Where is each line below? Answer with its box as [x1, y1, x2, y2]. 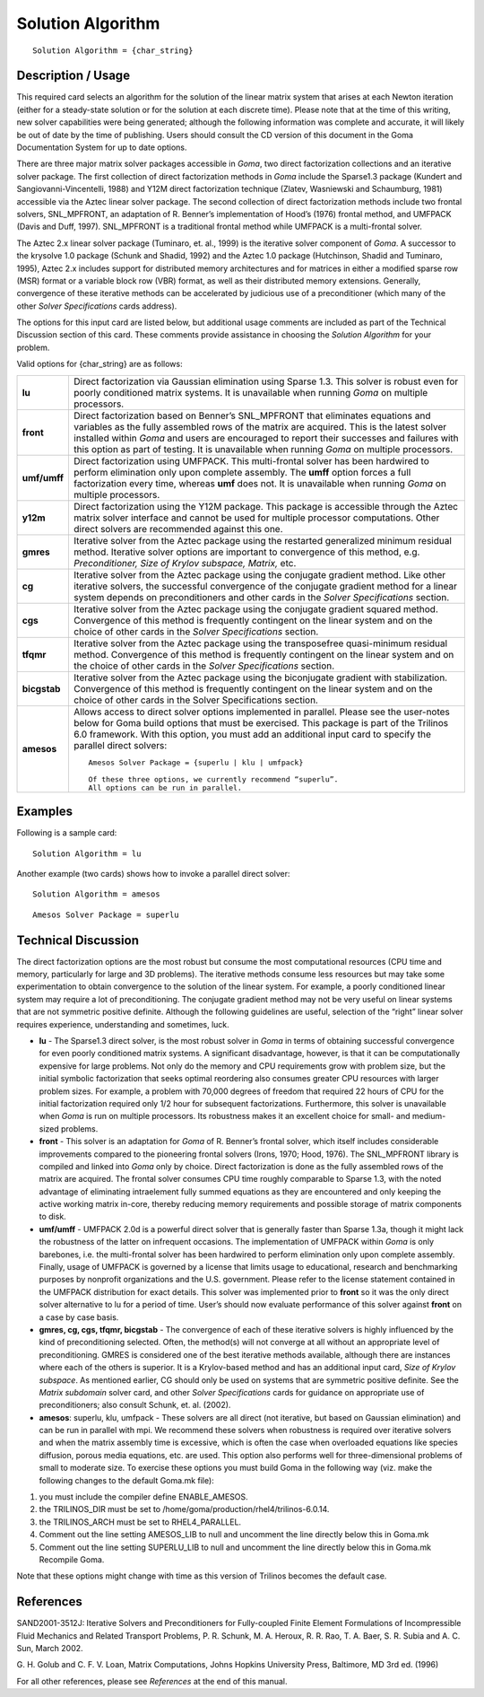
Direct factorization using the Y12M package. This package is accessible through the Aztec [73, 500, 459, 512]
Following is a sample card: [16, 827, 117, 838]
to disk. [39, 1212, 66, 1222]
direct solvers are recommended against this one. [73, 522, 283, 535]
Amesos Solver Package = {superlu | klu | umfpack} [88, 757, 304, 767]
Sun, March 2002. [16, 1643, 84, 1654]
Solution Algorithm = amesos [32, 889, 160, 899]
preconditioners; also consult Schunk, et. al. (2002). [39, 1400, 231, 1411]
